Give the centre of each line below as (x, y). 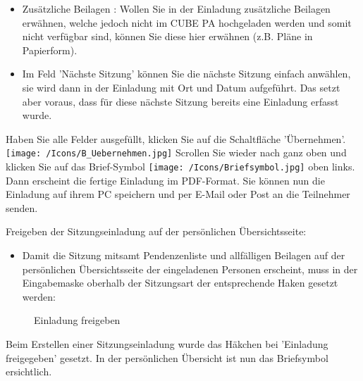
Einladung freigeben (77, 320)
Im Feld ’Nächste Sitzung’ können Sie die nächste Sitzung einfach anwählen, (186, 74)
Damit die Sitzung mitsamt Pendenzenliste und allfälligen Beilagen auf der (184, 255)
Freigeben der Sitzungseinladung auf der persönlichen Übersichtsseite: (156, 231)
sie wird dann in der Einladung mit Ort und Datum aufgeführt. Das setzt (181, 87)
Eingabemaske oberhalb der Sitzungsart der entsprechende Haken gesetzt (180, 283)
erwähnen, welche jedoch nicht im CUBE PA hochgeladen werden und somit (187, 22)
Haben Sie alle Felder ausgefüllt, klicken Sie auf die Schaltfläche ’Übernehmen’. (176, 138)
